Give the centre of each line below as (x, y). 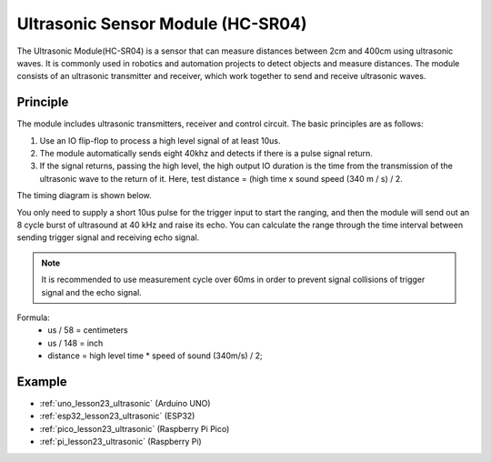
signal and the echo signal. (92, 292)
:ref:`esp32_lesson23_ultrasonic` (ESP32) (117, 416)
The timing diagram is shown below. (84, 196)
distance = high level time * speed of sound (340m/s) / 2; (155, 356)
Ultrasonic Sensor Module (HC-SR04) (162, 24)
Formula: (33, 317)
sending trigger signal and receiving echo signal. (108, 237)
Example (42, 382)
